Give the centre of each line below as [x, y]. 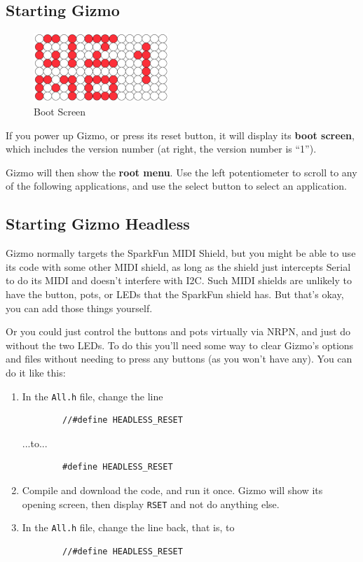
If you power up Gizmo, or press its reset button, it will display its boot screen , [180, 135]
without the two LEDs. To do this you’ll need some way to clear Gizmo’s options [180, 345]
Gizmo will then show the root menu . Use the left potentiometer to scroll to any [181, 172]
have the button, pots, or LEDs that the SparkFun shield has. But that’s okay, [175, 294]
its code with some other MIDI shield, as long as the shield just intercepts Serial [178, 266]
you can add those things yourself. [79, 308]
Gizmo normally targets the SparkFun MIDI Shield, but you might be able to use [181, 253]
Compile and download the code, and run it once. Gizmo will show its [172, 490]
